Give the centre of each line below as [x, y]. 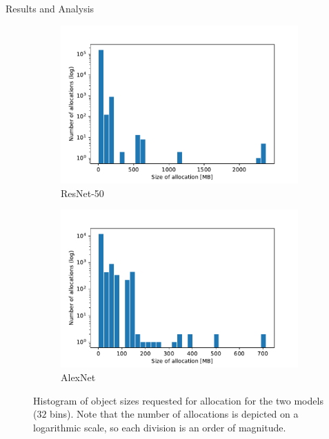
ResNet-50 [82, 193]
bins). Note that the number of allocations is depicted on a [174, 414]
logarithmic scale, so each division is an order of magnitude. [160, 427]
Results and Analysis [50, 8]
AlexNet [78, 377]
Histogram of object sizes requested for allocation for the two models [178, 400]
